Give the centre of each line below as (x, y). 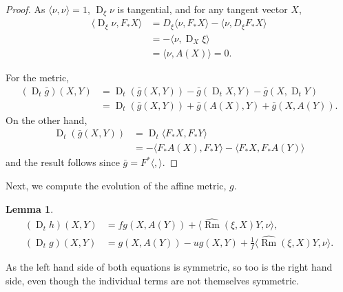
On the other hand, (46, 119)
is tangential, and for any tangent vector (202, 9)
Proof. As (25, 9)
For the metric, (38, 77)
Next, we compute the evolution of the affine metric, (116, 185)
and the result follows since (63, 162)
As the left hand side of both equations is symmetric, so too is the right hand (169, 267)
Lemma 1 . (30, 208)
